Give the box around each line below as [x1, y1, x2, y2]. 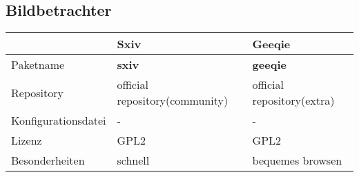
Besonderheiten [11, 152, 85, 169]
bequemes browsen [252, 152, 342, 169]
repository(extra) [252, 92, 335, 109]
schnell [117, 152, 150, 169]
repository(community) [117, 92, 229, 109]
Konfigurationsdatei [11, 112, 106, 129]
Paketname [11, 56, 65, 73]
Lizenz [11, 132, 42, 149]
